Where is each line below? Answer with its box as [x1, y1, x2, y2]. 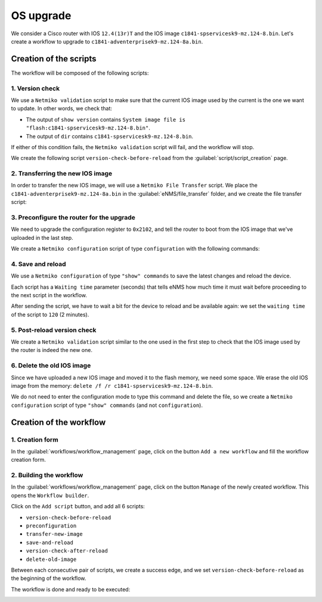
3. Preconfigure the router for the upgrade [11, 214, 135, 222]
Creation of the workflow [11, 417, 106, 427]
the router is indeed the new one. [11, 347, 92, 354]
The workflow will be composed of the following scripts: [11, 69, 149, 76]
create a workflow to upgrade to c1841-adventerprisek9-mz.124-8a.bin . [11, 38, 203, 45]
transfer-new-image [26, 531, 83, 538]
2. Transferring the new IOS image [11, 169, 113, 178]
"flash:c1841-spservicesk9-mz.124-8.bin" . [26, 124, 150, 131]
